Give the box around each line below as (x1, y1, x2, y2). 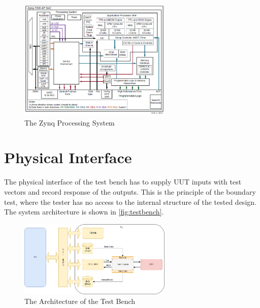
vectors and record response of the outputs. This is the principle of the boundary (4, 186, 256, 197)
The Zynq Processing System (24, 117, 115, 128)
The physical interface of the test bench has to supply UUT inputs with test (4, 176, 242, 187)
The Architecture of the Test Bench (24, 296, 136, 306)
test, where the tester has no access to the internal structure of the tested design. (4, 196, 256, 207)
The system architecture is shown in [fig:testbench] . (4, 206, 164, 217)
